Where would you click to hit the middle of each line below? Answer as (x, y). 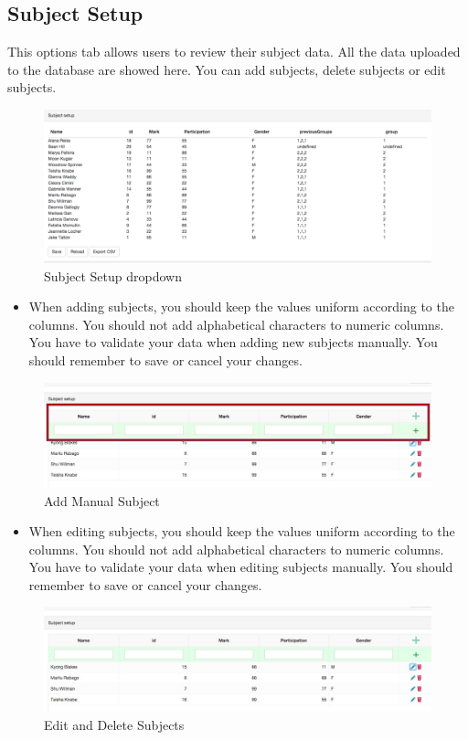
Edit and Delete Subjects (114, 725)
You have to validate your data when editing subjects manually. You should (241, 567)
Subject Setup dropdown (113, 275)
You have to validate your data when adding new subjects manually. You (233, 342)
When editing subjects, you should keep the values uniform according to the (242, 531)
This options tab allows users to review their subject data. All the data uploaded (234, 52)
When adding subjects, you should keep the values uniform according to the (241, 307)
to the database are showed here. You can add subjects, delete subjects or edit (227, 69)
